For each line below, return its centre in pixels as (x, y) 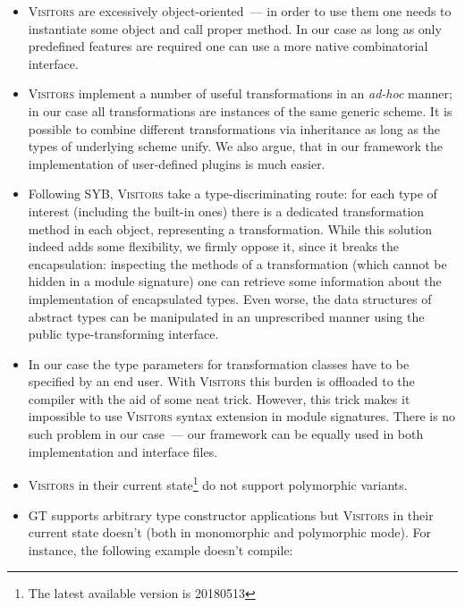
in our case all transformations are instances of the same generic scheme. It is (240, 110)
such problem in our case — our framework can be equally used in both (226, 434)
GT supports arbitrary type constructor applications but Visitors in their (231, 514)
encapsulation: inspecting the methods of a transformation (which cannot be (237, 263)
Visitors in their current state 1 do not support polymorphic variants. (218, 483)
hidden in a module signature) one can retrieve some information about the (235, 281)
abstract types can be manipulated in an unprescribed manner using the (226, 316)
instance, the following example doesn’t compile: (161, 549)
